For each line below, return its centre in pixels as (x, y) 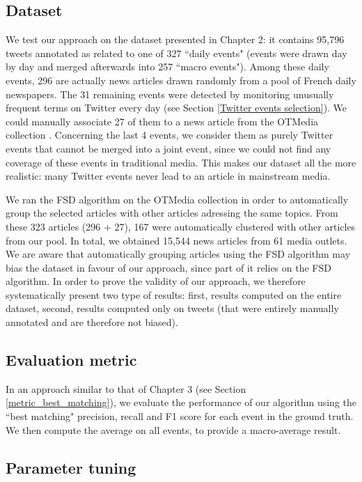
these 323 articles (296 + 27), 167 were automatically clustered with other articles (181, 226)
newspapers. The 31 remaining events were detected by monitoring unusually (170, 94)
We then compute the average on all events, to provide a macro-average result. (173, 429)
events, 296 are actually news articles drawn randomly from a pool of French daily (181, 80)
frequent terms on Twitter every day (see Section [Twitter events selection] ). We (176, 108)
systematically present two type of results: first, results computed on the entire (174, 294)
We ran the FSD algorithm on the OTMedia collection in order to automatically (177, 199)
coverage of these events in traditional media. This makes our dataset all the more (181, 162)
